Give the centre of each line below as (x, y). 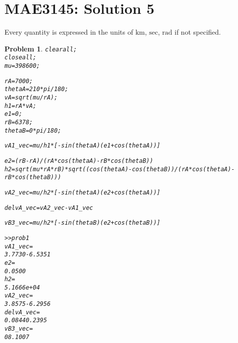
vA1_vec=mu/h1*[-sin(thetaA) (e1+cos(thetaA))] (82, 146)
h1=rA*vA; (21, 106)
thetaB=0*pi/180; (33, 130)
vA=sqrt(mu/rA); (31, 98)
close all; (21, 58)
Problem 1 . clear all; (41, 48)
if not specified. (198, 32)
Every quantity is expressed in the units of (69, 32)
